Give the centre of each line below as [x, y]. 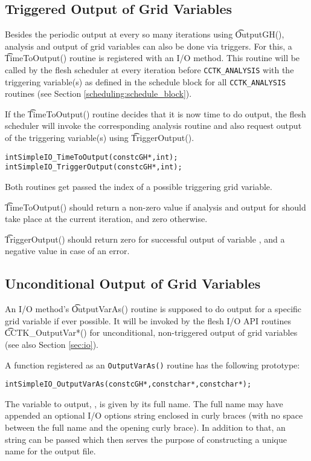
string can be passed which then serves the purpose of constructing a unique [146, 439]
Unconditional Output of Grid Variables [133, 283]
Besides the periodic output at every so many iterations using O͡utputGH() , [145, 34]
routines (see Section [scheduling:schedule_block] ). [98, 93]
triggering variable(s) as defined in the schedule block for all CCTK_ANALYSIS [146, 81]
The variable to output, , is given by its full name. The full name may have [144, 403]
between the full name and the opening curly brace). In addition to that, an [145, 427]
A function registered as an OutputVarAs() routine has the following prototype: [152, 365]
